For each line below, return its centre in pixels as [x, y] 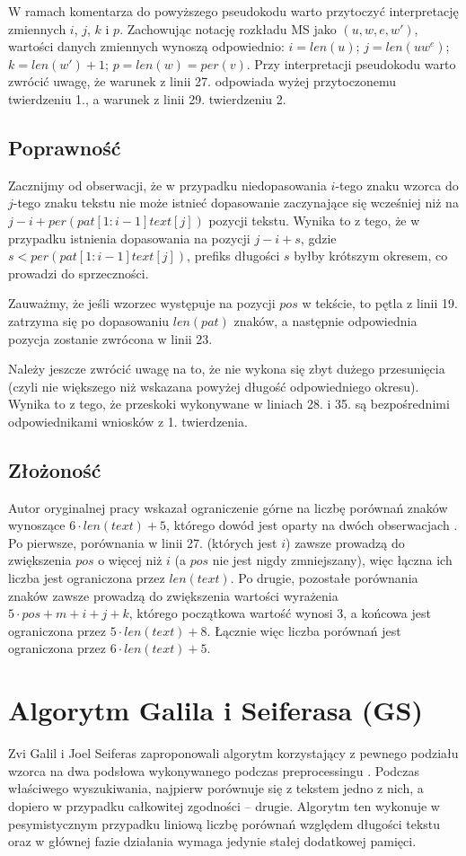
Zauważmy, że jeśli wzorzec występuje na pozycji [142, 303]
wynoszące [37, 525]
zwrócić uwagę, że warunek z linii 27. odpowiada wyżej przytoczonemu [202, 81]
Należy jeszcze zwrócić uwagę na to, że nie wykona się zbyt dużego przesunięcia [227, 369]
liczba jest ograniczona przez [87, 578]
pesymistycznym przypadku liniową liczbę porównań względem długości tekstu [224, 823]
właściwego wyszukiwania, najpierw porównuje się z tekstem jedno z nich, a [216, 788]
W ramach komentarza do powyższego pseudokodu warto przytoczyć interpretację [233, 11]
